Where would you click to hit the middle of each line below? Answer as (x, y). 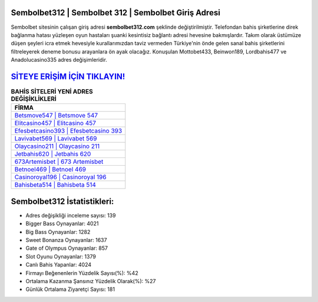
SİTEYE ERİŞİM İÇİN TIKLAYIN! (68, 76)
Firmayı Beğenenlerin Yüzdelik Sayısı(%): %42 (82, 273)
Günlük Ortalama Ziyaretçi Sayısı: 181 (70, 289)
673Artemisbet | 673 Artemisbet (59, 162)
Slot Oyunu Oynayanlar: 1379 (61, 256)
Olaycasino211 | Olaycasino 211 (57, 146)
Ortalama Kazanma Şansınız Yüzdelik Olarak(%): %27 (91, 281)
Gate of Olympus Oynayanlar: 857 (67, 248)
